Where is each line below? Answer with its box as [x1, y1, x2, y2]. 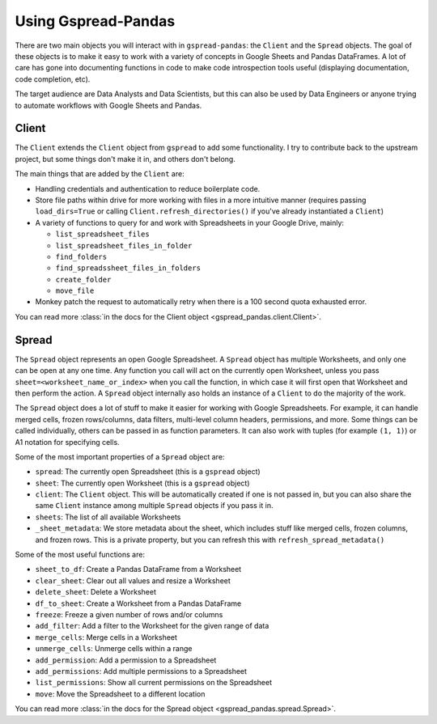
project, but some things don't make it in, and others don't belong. [15, 154, 236, 163]
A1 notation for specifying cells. [15, 437, 121, 447]
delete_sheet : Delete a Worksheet [35, 587, 157, 597]
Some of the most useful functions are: [15, 550, 146, 560]
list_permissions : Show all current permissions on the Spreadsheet [35, 678, 273, 688]
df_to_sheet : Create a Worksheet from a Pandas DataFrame [35, 599, 242, 608]
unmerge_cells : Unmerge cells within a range [35, 644, 193, 654]
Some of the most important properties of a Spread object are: [15, 451, 225, 461]
